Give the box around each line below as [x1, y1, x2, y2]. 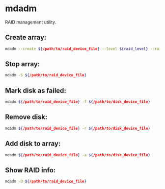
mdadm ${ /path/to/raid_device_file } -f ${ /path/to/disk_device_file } [5, 99, 151, 104]
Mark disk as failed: [5, 86, 66, 94]
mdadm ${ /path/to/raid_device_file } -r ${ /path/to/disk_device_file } [5, 126, 151, 131]
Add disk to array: [5, 140, 61, 148]
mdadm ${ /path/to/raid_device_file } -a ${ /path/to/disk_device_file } [5, 152, 151, 157]
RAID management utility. [5, 19, 56, 25]
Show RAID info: [5, 166, 56, 174]
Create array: [5, 33, 47, 42]
